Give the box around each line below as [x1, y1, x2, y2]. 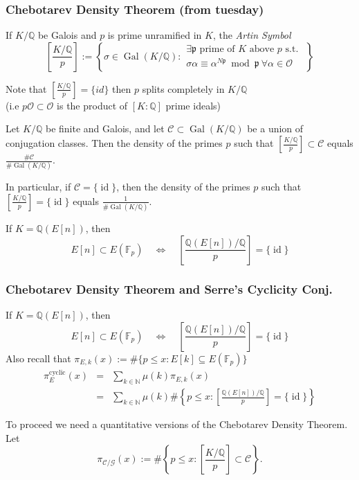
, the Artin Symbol [212, 28, 291, 42]
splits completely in [142, 81, 225, 96]
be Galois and [37, 28, 97, 42]
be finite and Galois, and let [45, 121, 165, 136]
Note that [6, 81, 47, 96]
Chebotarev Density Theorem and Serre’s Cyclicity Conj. [6, 280, 333, 297]
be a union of [247, 121, 304, 136]
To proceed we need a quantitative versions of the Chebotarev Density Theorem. [6, 417, 348, 432]
